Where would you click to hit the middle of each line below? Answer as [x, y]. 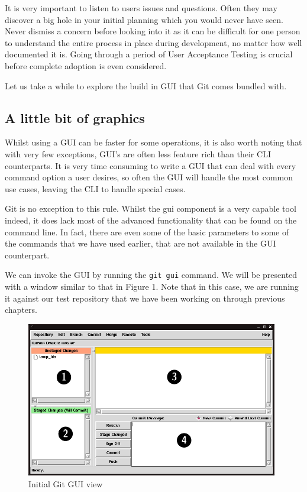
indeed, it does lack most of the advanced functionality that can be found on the [151, 220]
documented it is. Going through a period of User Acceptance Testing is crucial [149, 54]
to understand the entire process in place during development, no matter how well [153, 42]
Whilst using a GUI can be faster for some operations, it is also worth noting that [153, 142]
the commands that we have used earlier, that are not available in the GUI [140, 243]
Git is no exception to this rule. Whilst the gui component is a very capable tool [151, 208]
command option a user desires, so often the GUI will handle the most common [149, 177]
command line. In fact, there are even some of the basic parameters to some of [147, 232]
